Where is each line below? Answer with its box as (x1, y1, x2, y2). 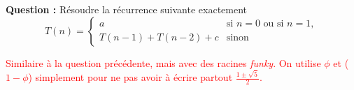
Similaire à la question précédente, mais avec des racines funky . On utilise (6, 55, 321, 70)
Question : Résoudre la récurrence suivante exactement (6, 2, 248, 17)
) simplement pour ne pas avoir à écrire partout (28, 70, 233, 84)
